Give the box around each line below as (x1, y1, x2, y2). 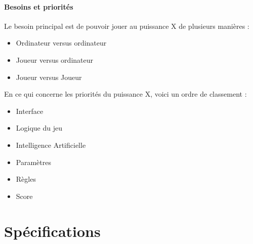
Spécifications (4, 220, 101, 241)
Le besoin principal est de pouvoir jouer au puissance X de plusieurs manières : (4, 20, 249, 31)
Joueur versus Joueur (16, 71, 82, 82)
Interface (16, 105, 44, 116)
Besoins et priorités (4, 1, 73, 12)
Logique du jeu (16, 123, 63, 133)
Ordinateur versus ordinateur (16, 37, 107, 48)
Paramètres (16, 156, 51, 167)
